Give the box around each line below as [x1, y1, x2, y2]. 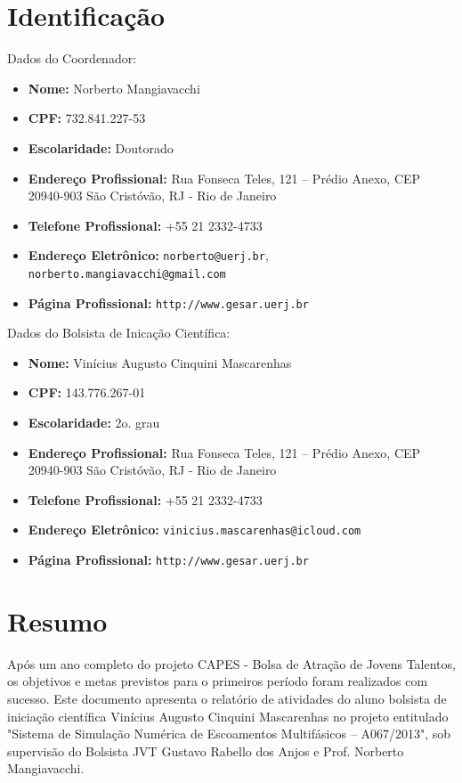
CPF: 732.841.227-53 [28, 109, 146, 127]
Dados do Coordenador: [7, 49, 137, 68]
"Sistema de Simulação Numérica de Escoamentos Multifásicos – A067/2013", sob [7, 724, 451, 743]
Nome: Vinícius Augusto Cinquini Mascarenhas [28, 353, 292, 371]
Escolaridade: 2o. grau [28, 413, 160, 432]
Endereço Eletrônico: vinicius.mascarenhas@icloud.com [28, 520, 361, 539]
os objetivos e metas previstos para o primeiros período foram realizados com [7, 672, 428, 690]
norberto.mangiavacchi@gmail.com [28, 267, 226, 281]
